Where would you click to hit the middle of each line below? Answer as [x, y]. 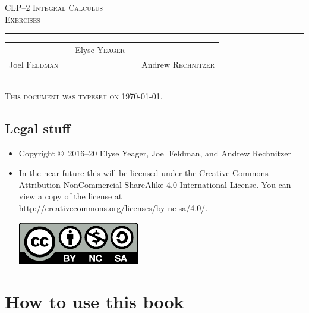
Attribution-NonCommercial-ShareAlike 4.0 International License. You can [155, 184]
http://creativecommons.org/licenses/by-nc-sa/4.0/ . [113, 208]
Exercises [23, 19]
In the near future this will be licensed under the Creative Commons [144, 173]
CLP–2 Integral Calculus [54, 7]
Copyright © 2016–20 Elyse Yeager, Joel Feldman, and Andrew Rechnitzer [155, 153]
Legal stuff [38, 128]
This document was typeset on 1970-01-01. [84, 96]
